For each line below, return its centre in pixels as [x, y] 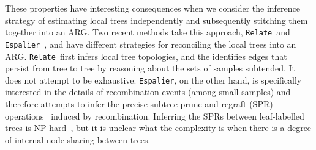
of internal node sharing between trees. [78, 139]
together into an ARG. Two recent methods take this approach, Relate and [148, 32]
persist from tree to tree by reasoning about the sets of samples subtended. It [150, 68]
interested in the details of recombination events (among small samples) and [148, 92]
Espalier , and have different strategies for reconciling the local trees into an [151, 44]
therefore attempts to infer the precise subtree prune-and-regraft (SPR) [139, 104]
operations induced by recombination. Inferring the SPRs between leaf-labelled [155, 116]
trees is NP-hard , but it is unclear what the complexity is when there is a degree [158, 128]
